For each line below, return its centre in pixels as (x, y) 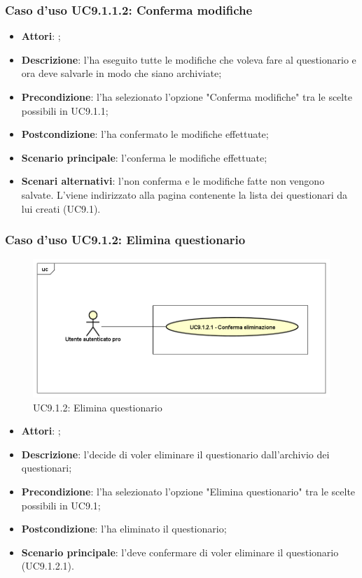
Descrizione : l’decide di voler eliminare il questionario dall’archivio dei (175, 454)
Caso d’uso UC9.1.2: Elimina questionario (125, 240)
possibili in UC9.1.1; (65, 110)
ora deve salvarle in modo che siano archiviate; (121, 73)
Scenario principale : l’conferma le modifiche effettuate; (144, 157)
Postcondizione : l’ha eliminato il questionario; (124, 529)
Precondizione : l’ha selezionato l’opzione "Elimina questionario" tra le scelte (188, 491)
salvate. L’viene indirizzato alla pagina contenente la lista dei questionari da (185, 194)
